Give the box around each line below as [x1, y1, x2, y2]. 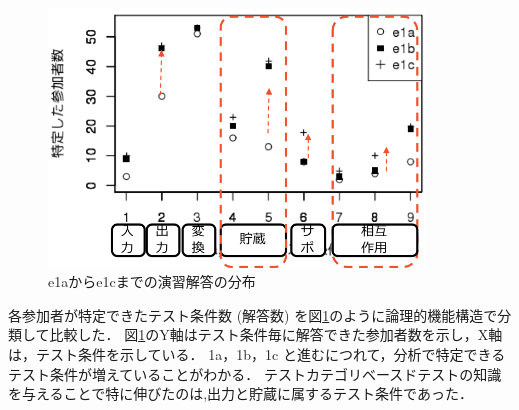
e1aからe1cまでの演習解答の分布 [48, 271, 256, 292]
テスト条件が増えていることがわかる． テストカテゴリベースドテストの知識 [8, 363, 502, 384]
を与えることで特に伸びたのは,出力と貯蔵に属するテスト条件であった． [8, 383, 473, 404]
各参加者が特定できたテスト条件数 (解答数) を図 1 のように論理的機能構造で [8, 304, 498, 325]
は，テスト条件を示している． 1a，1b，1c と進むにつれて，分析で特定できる [8, 343, 506, 364]
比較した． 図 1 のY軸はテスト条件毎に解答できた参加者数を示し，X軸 [49, 324, 503, 345]
